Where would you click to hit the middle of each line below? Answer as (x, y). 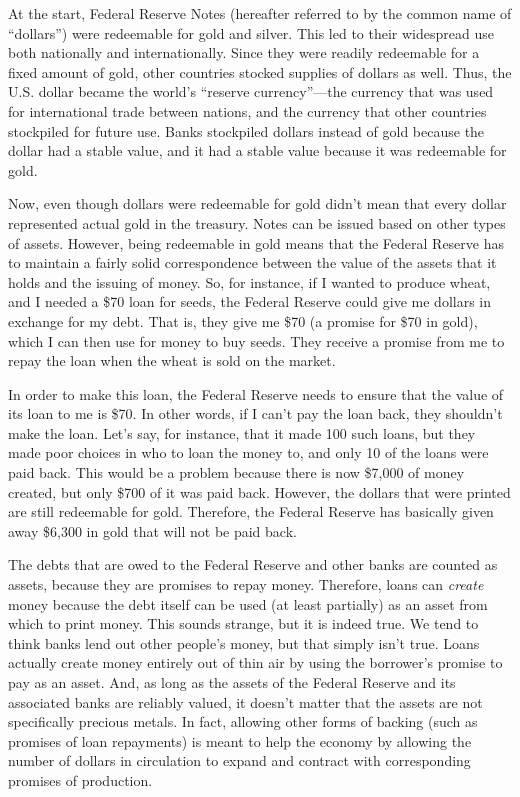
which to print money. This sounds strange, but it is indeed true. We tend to (243, 623)
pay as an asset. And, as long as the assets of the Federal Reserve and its (232, 682)
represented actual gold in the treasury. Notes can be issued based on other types (257, 222)
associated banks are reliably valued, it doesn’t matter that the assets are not (245, 701)
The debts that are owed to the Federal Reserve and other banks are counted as (253, 564)
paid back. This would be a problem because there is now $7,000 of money (236, 472)
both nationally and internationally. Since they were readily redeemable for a (244, 52)
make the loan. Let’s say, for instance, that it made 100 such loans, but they (242, 432)
